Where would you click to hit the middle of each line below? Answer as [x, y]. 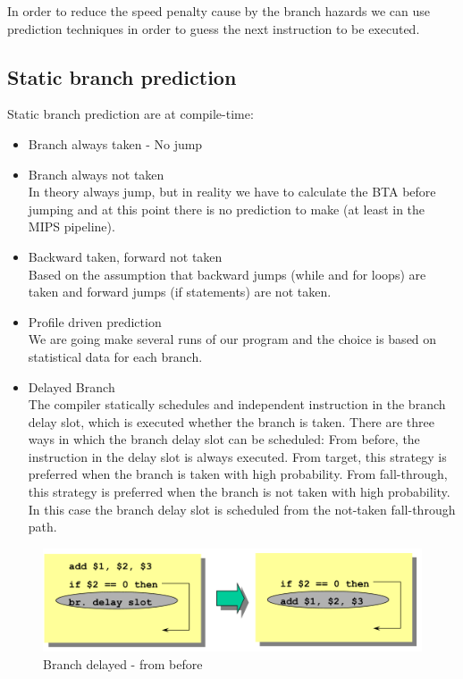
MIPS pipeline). [72, 226]
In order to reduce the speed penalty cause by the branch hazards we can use [219, 11]
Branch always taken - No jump [115, 143]
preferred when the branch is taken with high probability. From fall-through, [238, 474]
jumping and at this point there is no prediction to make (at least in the [227, 209]
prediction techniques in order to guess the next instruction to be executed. [214, 28]
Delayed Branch [72, 386]
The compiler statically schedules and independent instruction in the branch [237, 404]
